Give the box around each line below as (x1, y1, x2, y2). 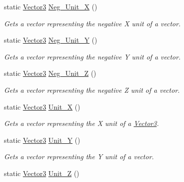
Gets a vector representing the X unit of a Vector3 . (4, 118, 159, 128)
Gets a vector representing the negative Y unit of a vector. (4, 51, 181, 61)
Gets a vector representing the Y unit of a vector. (4, 151, 154, 162)
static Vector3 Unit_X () (4, 101, 80, 112)
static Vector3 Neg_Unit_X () (4, 1, 97, 11)
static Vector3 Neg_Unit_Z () (4, 68, 97, 78)
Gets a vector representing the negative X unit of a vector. (4, 18, 181, 28)
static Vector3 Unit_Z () (4, 168, 79, 178)
